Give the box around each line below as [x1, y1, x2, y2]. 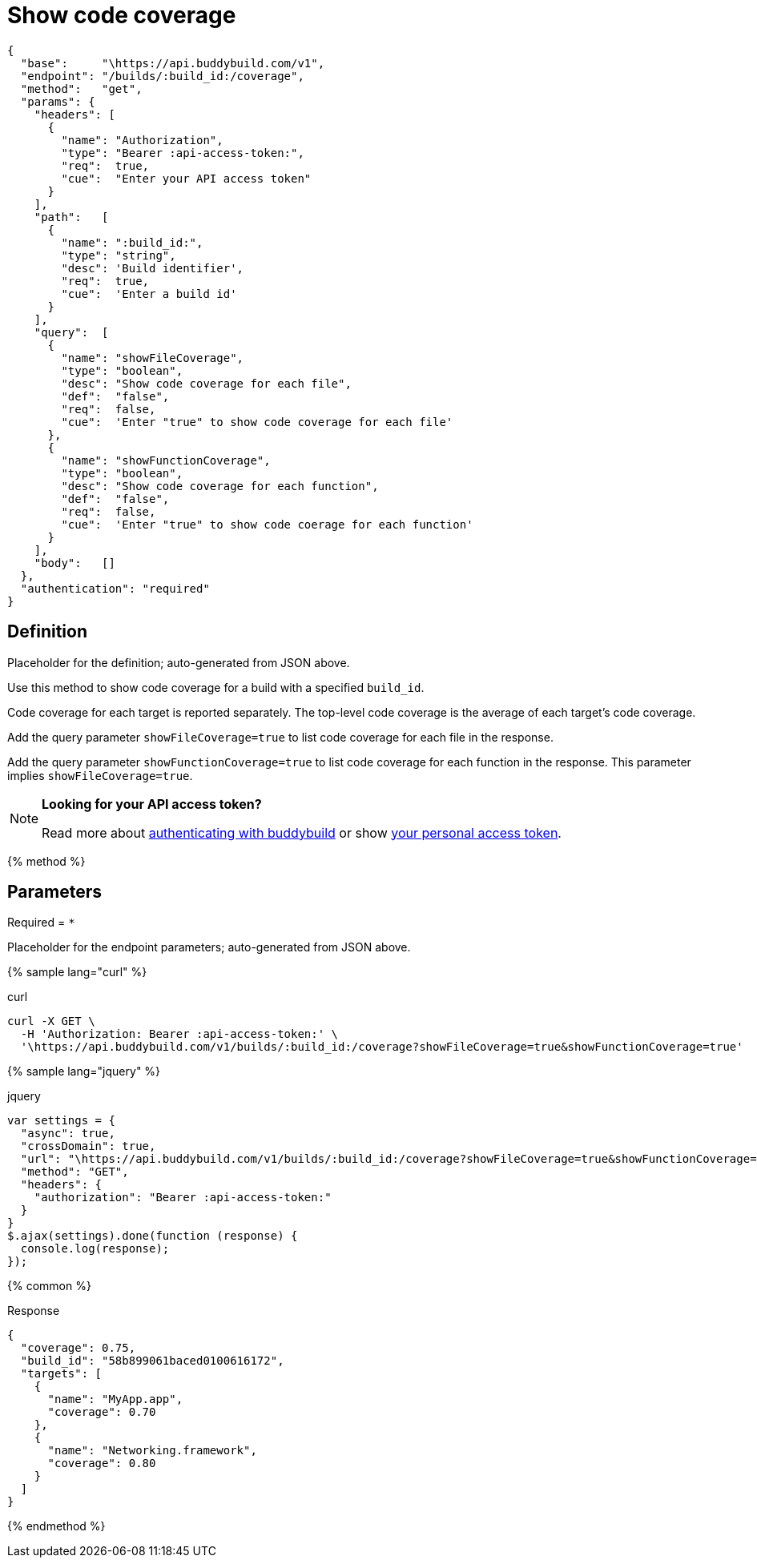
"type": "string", [61, 248, 176, 262]
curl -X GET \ [7, 1015, 95, 1028]
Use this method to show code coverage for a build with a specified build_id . [7, 680, 425, 694]
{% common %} [7, 1279, 91, 1293]
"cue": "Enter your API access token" [61, 171, 312, 185]
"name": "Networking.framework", [47, 1444, 257, 1457]
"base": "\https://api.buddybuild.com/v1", [20, 56, 325, 70]
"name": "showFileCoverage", [61, 351, 244, 364]
